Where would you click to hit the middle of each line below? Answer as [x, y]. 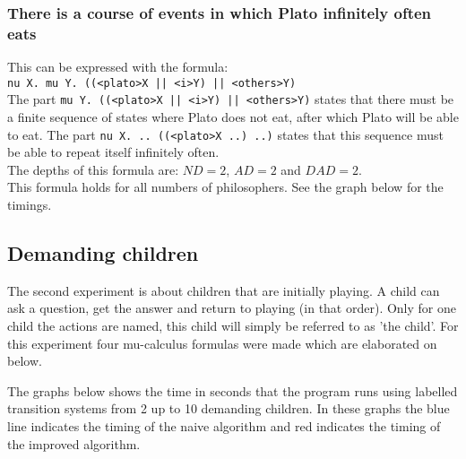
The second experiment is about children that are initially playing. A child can [224, 290]
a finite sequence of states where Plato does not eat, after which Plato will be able [233, 117]
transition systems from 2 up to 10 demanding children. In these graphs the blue [229, 408]
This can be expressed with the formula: [118, 67]
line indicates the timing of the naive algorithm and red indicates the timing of [224, 426]
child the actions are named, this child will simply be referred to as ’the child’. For [233, 326]
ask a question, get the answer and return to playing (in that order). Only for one [232, 308]
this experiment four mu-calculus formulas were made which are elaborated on [222, 343]
